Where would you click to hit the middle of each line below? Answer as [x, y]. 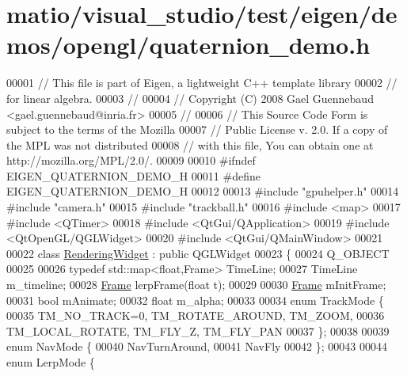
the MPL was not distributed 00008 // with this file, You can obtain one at [190, 144]
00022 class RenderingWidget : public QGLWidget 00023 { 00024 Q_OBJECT [198, 253]
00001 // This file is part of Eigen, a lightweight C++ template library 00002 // [202, 83]
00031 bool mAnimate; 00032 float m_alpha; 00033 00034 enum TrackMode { [195, 300]
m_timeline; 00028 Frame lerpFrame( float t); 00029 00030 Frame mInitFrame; [196, 285]
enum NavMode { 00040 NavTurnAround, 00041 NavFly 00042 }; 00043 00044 [197, 346]
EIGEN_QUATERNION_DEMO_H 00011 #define [133, 175]
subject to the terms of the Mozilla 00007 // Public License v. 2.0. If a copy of [197, 129]
